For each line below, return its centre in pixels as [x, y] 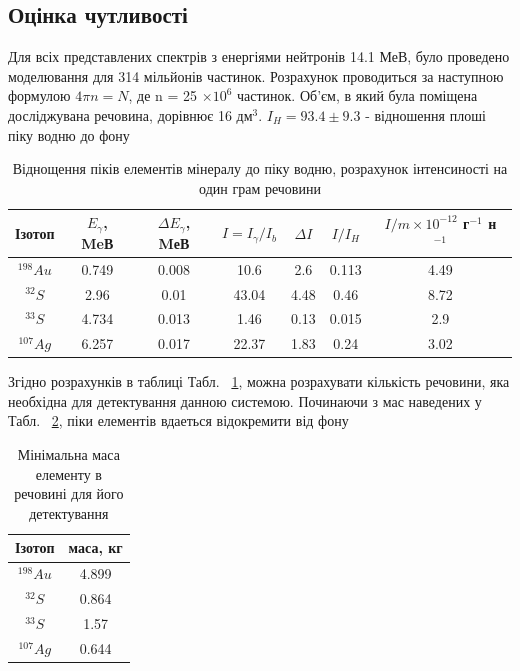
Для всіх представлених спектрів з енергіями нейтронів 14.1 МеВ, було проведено [259, 56]
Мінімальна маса [68, 454]
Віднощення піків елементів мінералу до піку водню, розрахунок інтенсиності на [260, 168]
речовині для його [69, 493]
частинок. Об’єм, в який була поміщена [357, 95]
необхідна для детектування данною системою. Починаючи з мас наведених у [245, 400]
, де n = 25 [163, 95]
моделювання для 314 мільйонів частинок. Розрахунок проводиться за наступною [256, 75]
